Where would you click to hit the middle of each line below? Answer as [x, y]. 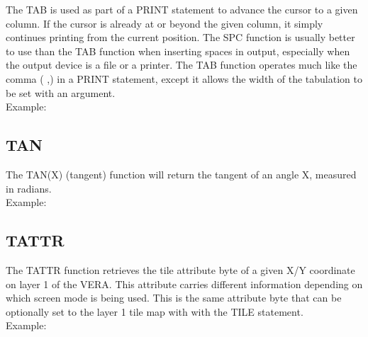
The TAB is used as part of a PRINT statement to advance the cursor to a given [182, 9]
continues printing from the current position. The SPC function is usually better [180, 37]
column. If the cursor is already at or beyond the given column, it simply [165, 23]
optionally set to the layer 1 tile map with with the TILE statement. [155, 311]
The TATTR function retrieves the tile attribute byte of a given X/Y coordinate [180, 269]
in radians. [29, 188]
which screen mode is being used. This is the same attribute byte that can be [174, 298]
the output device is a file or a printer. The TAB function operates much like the [182, 65]
